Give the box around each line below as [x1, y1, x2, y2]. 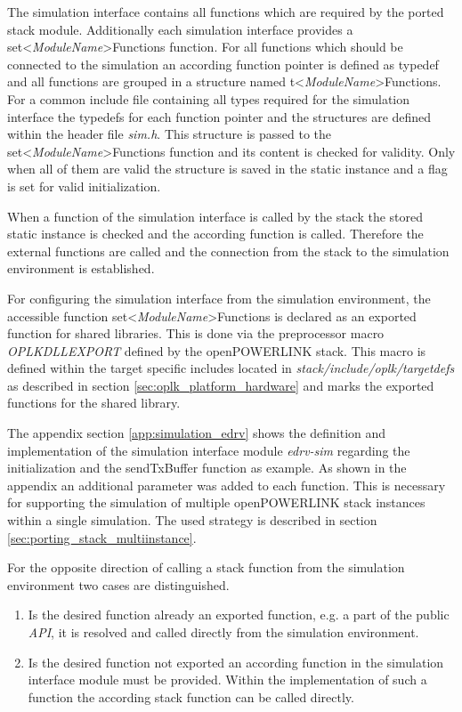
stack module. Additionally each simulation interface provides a [7, 20, 353, 38]
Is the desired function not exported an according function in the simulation [28, 652, 444, 671]
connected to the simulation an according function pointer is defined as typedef [7, 54, 439, 73]
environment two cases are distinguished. [7, 575, 230, 594]
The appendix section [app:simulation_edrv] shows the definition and [7, 424, 386, 442]
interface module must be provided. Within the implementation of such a [28, 670, 427, 689]
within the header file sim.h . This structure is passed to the [7, 125, 331, 143]
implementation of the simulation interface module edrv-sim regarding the [7, 441, 410, 459]
